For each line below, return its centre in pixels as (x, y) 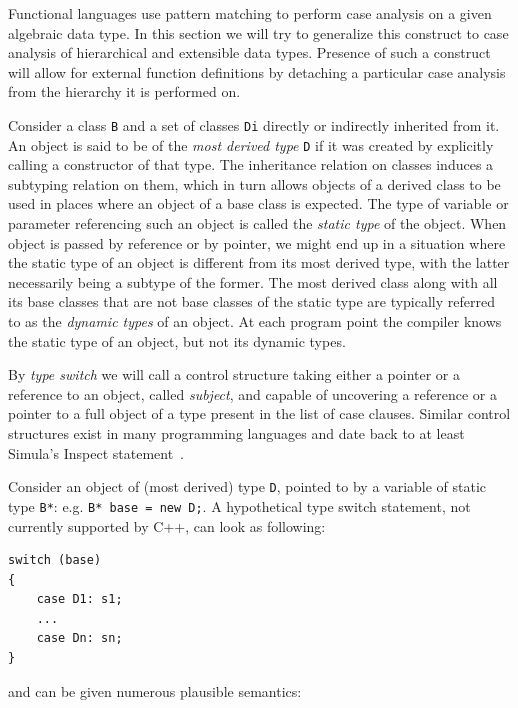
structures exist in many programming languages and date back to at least (236, 433)
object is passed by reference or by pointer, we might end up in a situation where (257, 242)
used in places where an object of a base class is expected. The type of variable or (258, 203)
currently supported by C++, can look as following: (167, 525)
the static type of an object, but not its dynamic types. (177, 340)
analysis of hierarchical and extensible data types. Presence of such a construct (249, 52)
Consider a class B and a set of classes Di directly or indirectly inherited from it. (254, 124)
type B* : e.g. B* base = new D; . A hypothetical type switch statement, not (239, 505)
